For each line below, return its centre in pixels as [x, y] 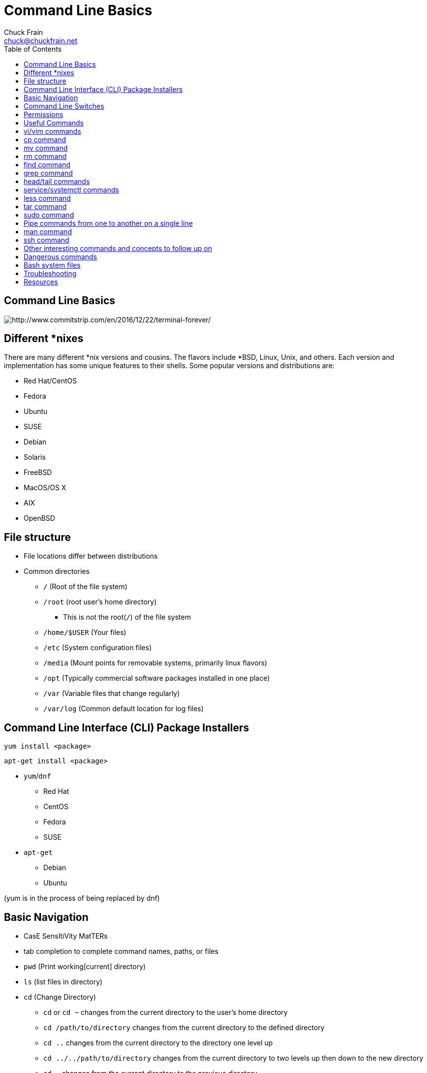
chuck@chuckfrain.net [41, 40]
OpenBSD [39, 518]
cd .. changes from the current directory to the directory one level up [158, 1042]
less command [47, 198]
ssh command [46, 240]
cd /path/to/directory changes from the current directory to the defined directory [184, 1027]
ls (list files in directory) [63, 981]
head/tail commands [57, 181]
